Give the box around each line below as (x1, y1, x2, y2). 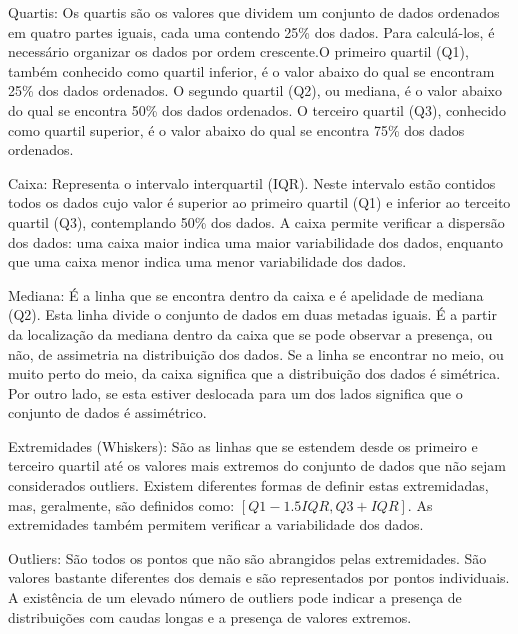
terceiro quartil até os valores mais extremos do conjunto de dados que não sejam (8, 455, 506, 476)
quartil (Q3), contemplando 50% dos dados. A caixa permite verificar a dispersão (8, 211, 505, 232)
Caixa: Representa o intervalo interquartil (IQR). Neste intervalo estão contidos (8, 172, 496, 193)
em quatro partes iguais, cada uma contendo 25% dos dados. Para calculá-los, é (8, 21, 495, 42)
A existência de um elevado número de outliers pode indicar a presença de (8, 587, 462, 608)
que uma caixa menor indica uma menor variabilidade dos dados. (8, 251, 407, 272)
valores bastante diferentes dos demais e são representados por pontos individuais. (8, 567, 510, 588)
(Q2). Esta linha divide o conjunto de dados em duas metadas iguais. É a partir (8, 304, 497, 325)
